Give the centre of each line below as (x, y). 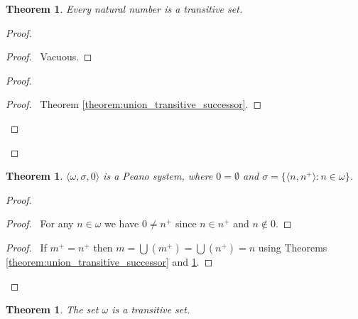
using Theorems (293, 247)
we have (122, 223)
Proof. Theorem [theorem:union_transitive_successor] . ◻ (134, 104)
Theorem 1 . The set (52, 309)
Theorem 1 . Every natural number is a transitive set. (124, 9)
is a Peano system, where (158, 176)
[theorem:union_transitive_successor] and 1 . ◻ (109, 261)
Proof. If (26, 247)
